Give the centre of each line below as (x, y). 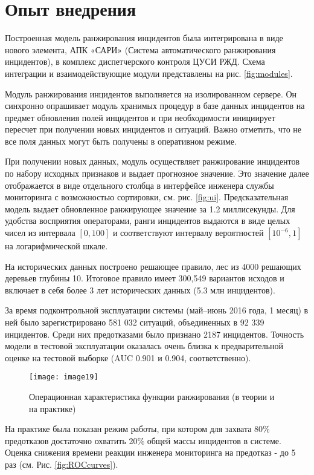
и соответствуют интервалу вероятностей (188, 233)
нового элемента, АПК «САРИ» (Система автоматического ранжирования (140, 49)
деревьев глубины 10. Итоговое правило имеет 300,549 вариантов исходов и (145, 278)
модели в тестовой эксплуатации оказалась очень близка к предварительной (144, 346)
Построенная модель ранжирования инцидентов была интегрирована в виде (144, 38)
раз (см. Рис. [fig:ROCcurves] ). (62, 464)
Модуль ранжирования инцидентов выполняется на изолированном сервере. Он (151, 93)
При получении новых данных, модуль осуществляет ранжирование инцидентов (152, 161)
